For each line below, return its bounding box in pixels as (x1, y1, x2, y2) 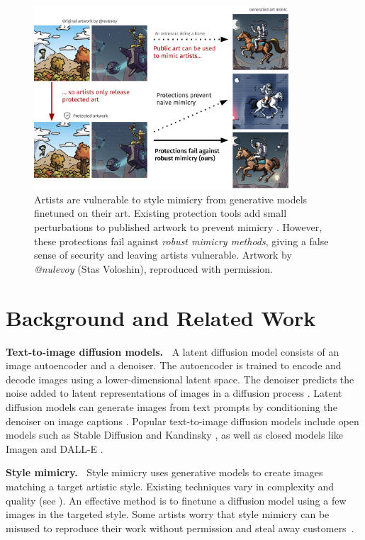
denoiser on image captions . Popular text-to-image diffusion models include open (6, 413, 359, 428)
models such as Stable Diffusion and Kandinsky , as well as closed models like (6, 427, 344, 442)
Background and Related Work (6, 303, 316, 332)
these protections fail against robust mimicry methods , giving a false (34, 233, 329, 248)
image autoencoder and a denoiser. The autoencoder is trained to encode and (6, 358, 342, 373)
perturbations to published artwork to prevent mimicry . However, (34, 220, 322, 235)
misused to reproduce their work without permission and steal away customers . (6, 520, 354, 535)
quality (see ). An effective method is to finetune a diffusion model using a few (6, 493, 347, 507)
